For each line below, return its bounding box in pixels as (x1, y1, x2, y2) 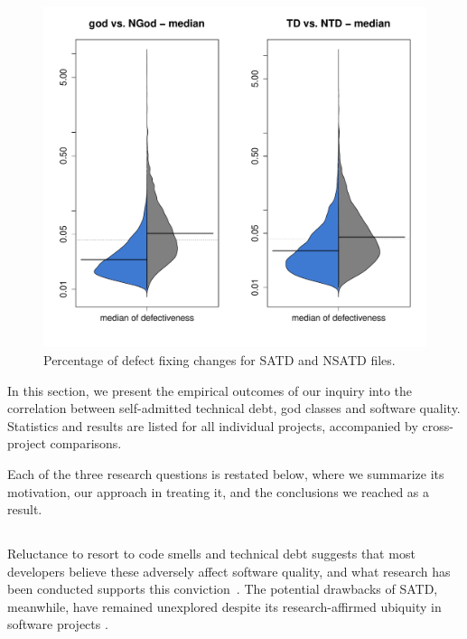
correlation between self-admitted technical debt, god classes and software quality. (7, 399, 461, 418)
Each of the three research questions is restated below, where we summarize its (7, 464, 444, 483)
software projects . (7, 615, 108, 634)
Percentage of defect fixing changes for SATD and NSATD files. (43, 350, 396, 369)
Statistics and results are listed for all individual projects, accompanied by (7, 416, 418, 435)
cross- (422, 416, 453, 435)
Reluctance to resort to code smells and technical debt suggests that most (7, 544, 416, 563)
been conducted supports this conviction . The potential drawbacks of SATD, (7, 579, 438, 598)
